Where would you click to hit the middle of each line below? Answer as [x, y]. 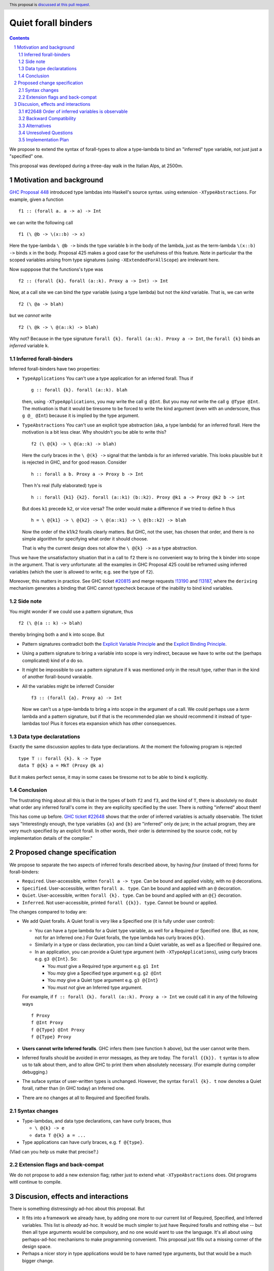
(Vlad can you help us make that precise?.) [54, 1152]
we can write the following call [41, 222]
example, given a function [36, 199]
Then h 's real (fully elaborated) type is [62, 486]
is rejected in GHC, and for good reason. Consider [74, 462]
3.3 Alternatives [35, 126]
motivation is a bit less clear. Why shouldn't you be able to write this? [94, 432]
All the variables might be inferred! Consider [68, 686]
